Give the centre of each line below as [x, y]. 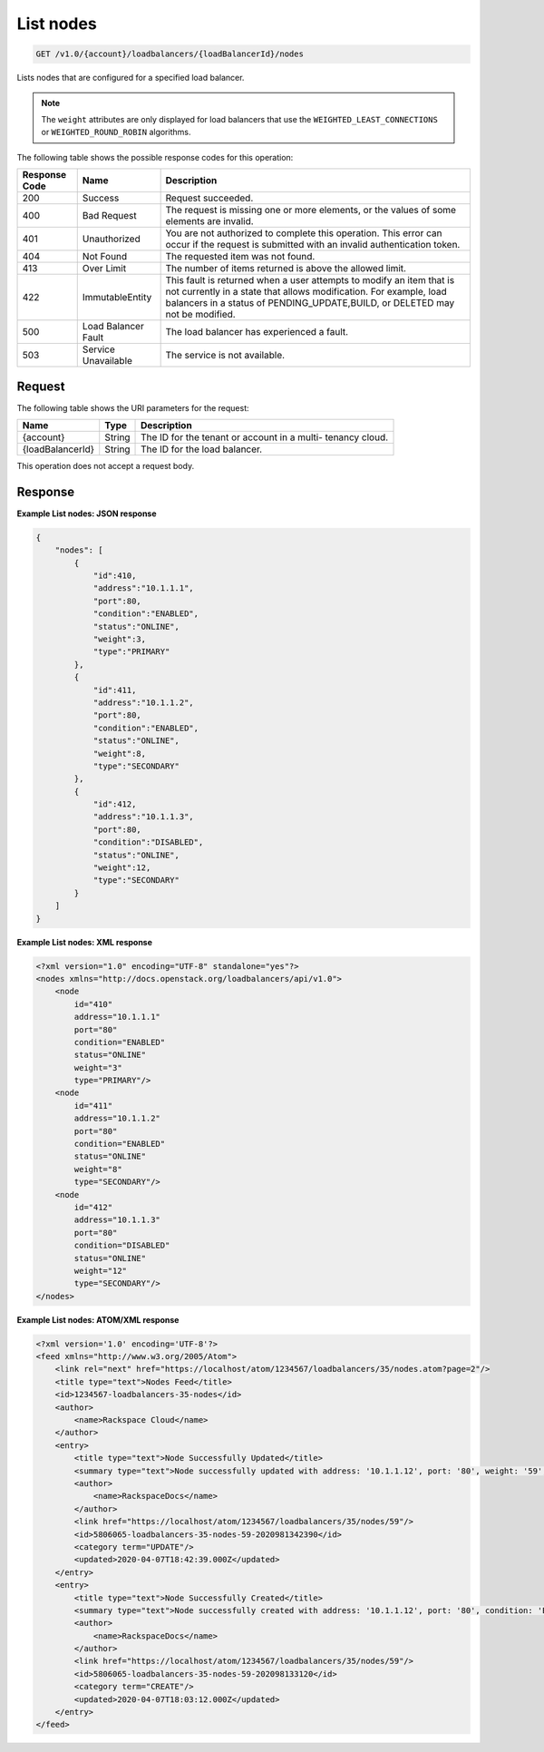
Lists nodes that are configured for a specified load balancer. [131, 78]
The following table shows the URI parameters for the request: [133, 407]
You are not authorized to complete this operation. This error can [304, 233]
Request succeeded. [209, 198]
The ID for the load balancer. [202, 449]
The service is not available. [225, 356]
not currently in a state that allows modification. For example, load [306, 292]
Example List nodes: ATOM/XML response [98, 1319]
